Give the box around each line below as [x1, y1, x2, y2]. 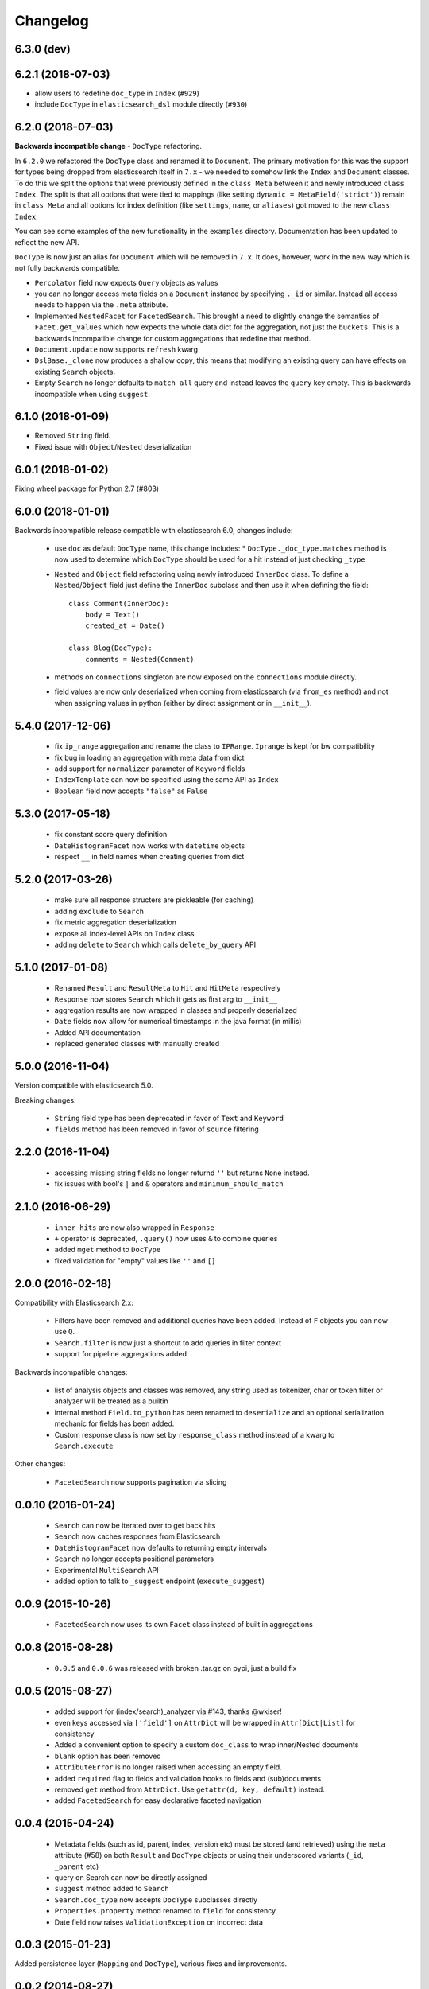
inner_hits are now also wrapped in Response [54, 1222, 214, 1232]
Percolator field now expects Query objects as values [34, 278, 218, 287]
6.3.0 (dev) [14, 42, 71, 56]
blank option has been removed [54, 1751, 162, 1761]
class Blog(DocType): [68, 644, 153, 652]
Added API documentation [54, 1027, 141, 1037]
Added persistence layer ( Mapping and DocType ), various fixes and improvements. [14, 1959, 288, 1968]
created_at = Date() [84, 621, 165, 630]
